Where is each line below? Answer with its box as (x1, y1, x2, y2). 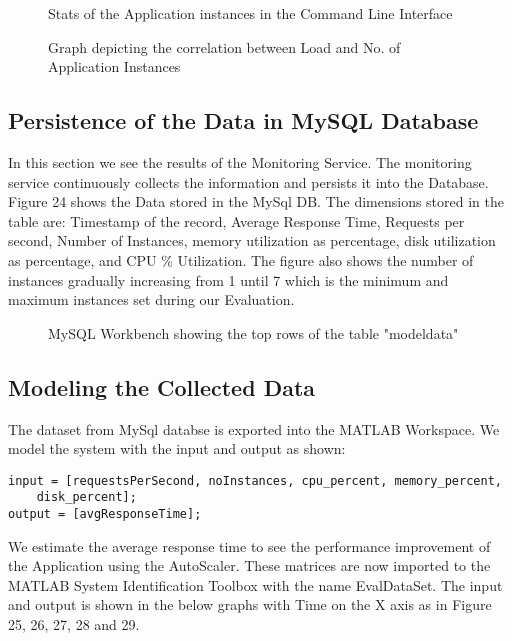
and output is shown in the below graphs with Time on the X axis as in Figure (8, 594, 492, 615)
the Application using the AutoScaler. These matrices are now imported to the (8, 555, 491, 576)
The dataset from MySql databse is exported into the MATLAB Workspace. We (8, 418, 500, 439)
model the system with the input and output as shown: (8, 438, 346, 459)
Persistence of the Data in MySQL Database (8, 105, 479, 136)
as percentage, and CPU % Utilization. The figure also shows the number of (8, 249, 474, 270)
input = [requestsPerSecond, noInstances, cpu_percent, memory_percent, (8, 473, 502, 488)
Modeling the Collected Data (8, 371, 316, 402)
